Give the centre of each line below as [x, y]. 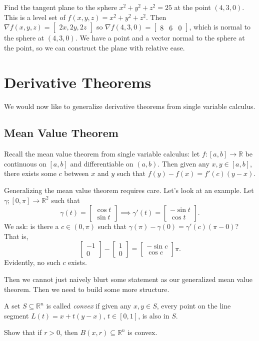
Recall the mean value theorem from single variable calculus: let [102, 154]
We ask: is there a [31, 226]
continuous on [25, 163]
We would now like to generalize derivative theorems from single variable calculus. [130, 106]
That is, [16, 236]
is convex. [142, 332]
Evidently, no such [32, 262]
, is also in [154, 315]
